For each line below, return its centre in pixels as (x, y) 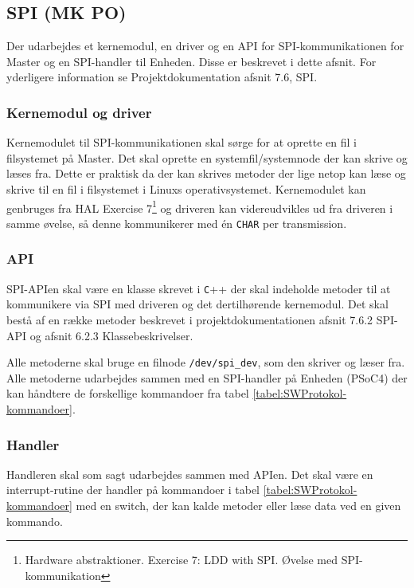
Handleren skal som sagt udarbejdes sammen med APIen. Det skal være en (190, 474)
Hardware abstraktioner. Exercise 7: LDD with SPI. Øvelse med (182, 560)
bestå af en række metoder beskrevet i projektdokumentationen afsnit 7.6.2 (190, 319)
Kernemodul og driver (79, 112)
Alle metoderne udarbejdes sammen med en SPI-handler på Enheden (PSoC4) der (207, 377)
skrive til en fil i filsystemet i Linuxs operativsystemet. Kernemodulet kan (186, 188)
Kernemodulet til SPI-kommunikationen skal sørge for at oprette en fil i (182, 142)
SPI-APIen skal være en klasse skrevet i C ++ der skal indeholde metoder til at (199, 288)
